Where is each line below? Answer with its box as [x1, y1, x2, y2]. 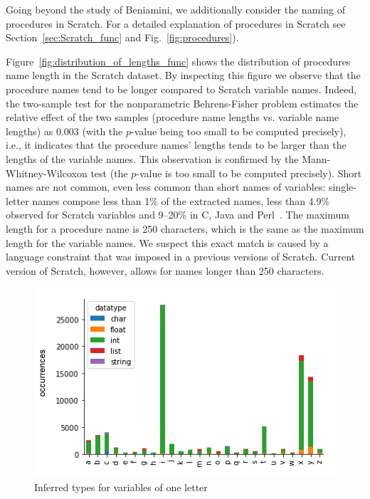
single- [328, 179, 356, 194]
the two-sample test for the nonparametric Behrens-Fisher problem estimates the [6, 95, 359, 110]
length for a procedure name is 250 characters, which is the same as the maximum [6, 221, 364, 236]
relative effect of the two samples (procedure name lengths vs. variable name [6, 110, 339, 125]
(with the [82, 123, 123, 138]
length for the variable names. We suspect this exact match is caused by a [6, 235, 329, 250]
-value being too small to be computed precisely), [131, 123, 347, 138]
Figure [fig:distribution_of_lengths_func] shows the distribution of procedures [6, 53, 351, 68]
